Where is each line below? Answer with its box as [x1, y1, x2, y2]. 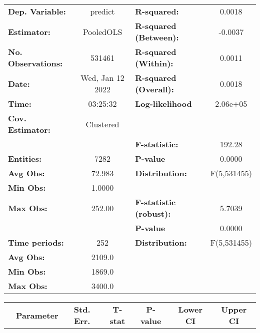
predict [90, 5, 115, 17]
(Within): [135, 57, 173, 69]
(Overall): [135, 83, 174, 95]
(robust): [135, 208, 171, 219]
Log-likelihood [135, 98, 192, 109]
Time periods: [8, 237, 64, 248]
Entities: [8, 153, 42, 164]
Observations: [8, 57, 63, 69]
